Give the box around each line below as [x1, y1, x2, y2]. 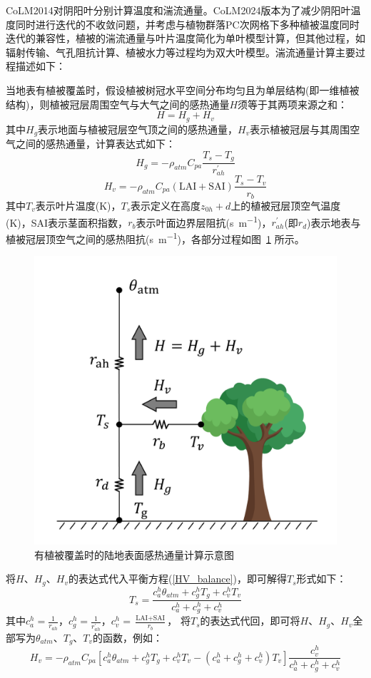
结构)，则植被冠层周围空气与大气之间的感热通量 [6, 96, 230, 111]
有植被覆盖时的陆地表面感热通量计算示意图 [34, 547, 234, 562]
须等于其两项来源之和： [238, 96, 348, 111]
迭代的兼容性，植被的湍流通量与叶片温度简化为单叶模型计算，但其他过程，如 [6, 31, 365, 46]
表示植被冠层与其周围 [250, 121, 350, 136]
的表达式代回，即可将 [200, 613, 300, 628]
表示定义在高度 [131, 197, 201, 212]
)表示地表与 [307, 215, 361, 230]
